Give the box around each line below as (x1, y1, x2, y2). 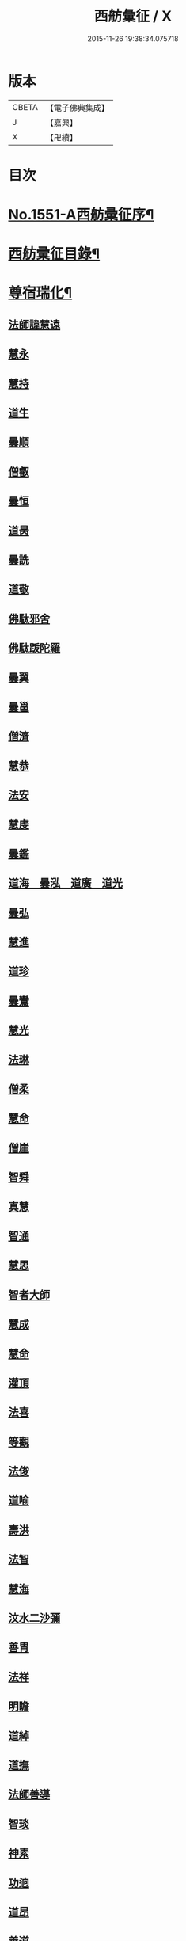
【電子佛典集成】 (45, 102, 109, 113)
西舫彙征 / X (93, 7, 173, 25)
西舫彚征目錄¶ (8, 245, 101, 263)
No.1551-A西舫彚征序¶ (8, 206, 154, 224)
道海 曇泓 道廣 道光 (8, 877, 123, 890)
